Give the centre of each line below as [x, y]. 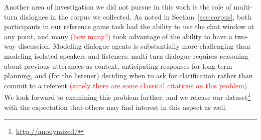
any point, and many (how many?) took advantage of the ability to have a [118, 36]
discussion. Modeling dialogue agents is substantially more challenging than [134, 46]
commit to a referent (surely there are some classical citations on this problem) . [126, 85]
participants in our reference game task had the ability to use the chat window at [129, 26]
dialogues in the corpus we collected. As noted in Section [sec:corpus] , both [136, 16]
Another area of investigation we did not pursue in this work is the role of [118, 7]
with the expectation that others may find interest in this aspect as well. [116, 107]
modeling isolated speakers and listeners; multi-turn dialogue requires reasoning [126, 55]
